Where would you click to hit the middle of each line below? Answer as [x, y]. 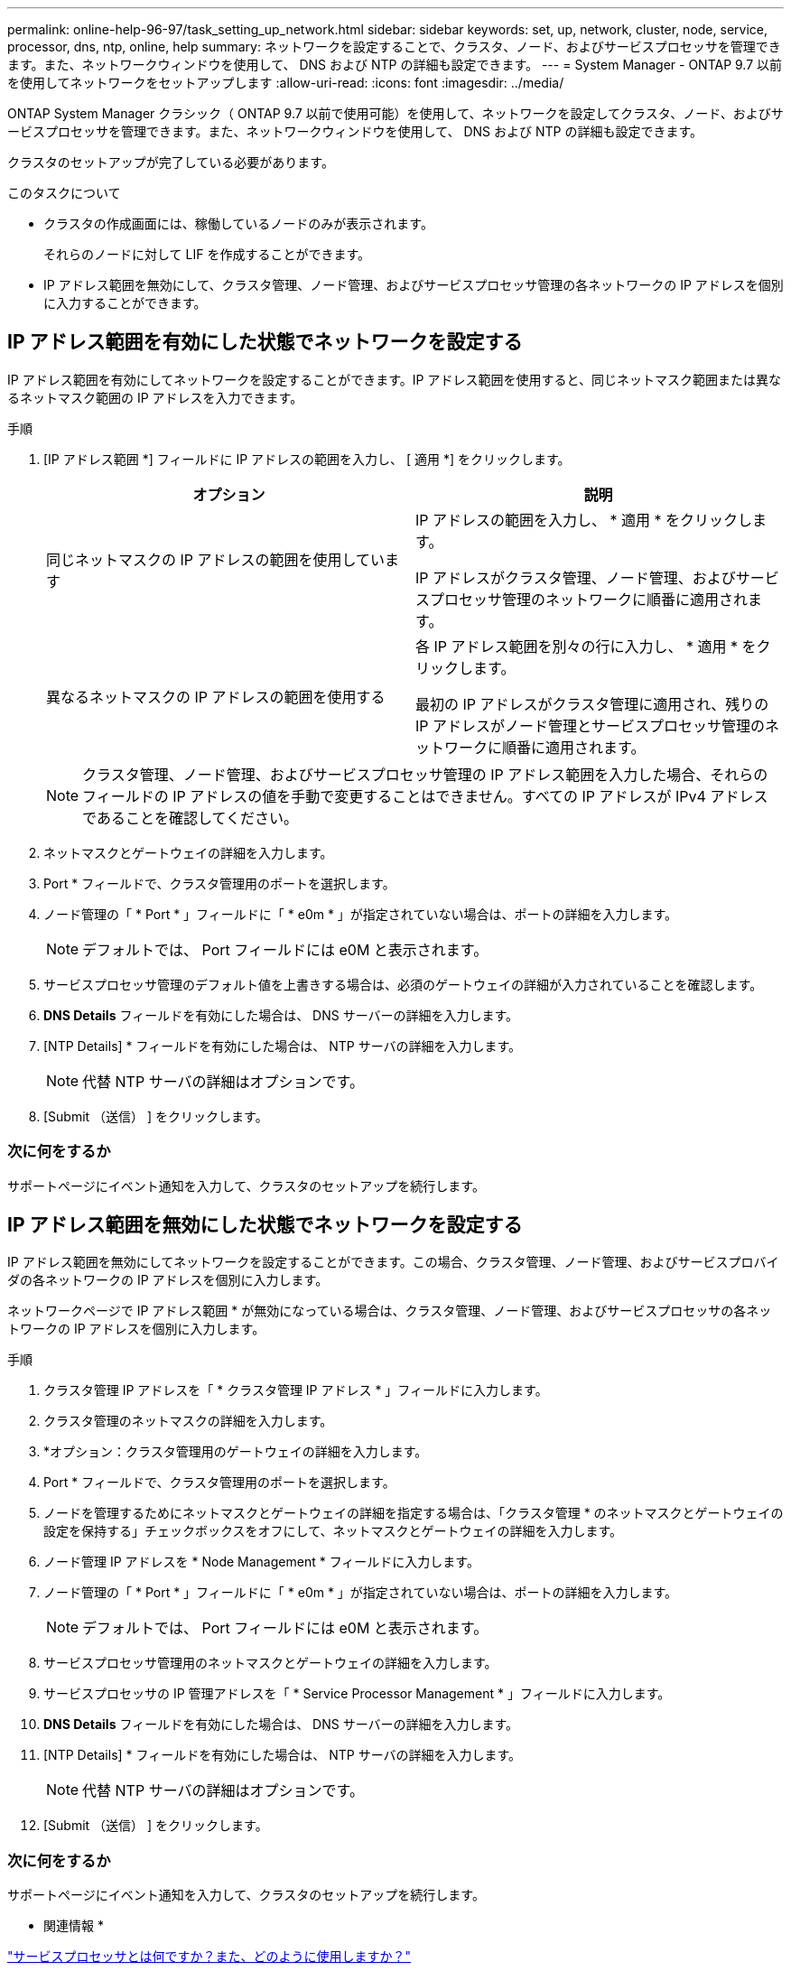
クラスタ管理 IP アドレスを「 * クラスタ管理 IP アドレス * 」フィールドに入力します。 [296, 1390]
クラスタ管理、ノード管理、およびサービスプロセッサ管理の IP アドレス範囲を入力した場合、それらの [425, 774]
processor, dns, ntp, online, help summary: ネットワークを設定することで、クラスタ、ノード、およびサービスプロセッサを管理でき [394, 46]
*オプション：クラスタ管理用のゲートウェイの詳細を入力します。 [236, 1452]
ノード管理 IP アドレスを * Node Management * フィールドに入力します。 [261, 1562]
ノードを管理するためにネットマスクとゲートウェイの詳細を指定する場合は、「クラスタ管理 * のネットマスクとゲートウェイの [414, 1513]
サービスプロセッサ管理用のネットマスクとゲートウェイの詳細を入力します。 [270, 1663]
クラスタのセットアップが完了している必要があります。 [171, 162]
